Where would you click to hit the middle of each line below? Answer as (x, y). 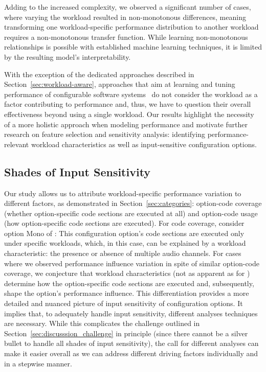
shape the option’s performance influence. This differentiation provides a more (127, 293)
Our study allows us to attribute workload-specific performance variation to (123, 193)
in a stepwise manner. (38, 363)
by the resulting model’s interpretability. (68, 56)
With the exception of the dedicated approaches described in (99, 74)
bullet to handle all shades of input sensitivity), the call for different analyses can (131, 343)
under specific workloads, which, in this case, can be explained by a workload (125, 243)
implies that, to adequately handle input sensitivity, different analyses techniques (131, 313)
